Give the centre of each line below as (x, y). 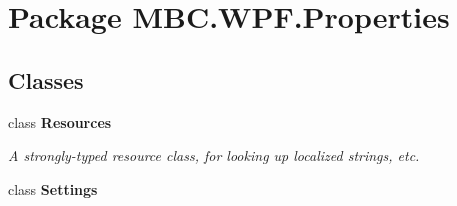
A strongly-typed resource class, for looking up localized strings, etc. (214, 155)
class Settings (53, 188)
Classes (46, 79)
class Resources (60, 121)
